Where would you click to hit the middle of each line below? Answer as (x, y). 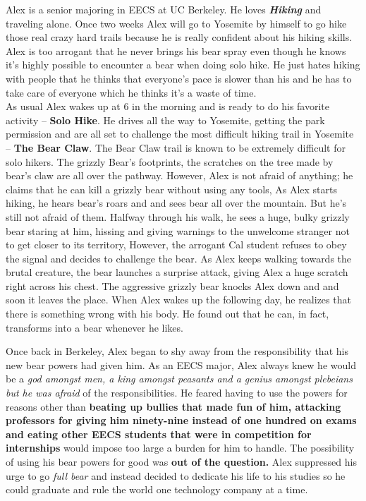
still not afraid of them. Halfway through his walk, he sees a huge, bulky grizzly (178, 216)
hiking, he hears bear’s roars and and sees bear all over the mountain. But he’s (176, 203)
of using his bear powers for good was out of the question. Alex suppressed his (181, 461)
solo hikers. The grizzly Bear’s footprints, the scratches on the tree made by (170, 161)
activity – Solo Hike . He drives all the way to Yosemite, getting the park (165, 120)
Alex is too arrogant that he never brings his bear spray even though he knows (176, 50)
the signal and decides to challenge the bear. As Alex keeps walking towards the (179, 258)
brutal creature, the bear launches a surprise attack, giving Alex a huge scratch (177, 272)
